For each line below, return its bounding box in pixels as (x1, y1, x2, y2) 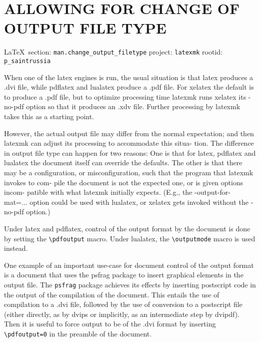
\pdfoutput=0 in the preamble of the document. (4, 328, 152, 338)
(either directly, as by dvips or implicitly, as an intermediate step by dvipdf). (4, 308, 240, 319)
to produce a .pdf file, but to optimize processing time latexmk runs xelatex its (4, 91, 246, 102)
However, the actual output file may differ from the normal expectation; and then (4, 128, 254, 138)
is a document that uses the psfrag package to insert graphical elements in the (4, 269, 243, 280)
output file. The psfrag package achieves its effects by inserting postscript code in (4, 279, 256, 289)
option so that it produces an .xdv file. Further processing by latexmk (26, 101, 240, 112)
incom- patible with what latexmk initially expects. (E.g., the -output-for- (4, 187, 231, 197)
